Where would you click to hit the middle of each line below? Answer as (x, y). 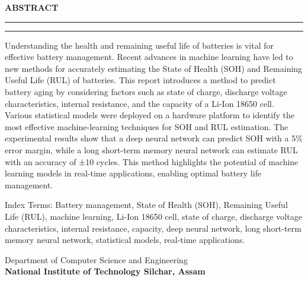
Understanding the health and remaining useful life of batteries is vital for (139, 45)
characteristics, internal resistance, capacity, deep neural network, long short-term (153, 228)
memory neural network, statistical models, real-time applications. (125, 240)
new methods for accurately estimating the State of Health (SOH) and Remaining (154, 68)
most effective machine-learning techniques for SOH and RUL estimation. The (147, 126)
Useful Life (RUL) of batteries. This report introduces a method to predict (140, 80)
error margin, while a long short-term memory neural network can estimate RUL (151, 149)
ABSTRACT (32, 7)
